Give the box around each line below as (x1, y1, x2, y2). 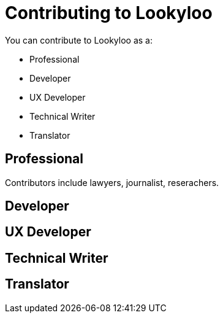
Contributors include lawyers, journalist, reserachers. (5, 177, 219, 188)
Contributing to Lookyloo (5, 2, 213, 23)
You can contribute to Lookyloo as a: (5, 34, 153, 45)
